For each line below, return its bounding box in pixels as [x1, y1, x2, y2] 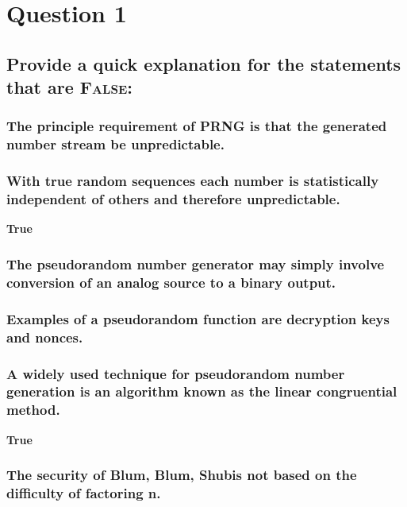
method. [6, 400, 60, 420]
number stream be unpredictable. [6, 134, 225, 154]
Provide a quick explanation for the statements [6, 51, 401, 75]
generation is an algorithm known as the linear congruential [6, 381, 397, 401]
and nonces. [6, 327, 83, 346]
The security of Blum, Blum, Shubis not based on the [6, 465, 357, 485]
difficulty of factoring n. [6, 483, 161, 503]
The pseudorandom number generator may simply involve [6, 253, 385, 273]
